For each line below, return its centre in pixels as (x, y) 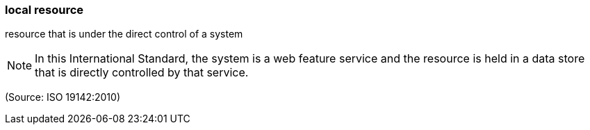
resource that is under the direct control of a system (124, 34)
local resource (44, 10)
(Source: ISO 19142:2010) (63, 97)
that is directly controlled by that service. (142, 73)
